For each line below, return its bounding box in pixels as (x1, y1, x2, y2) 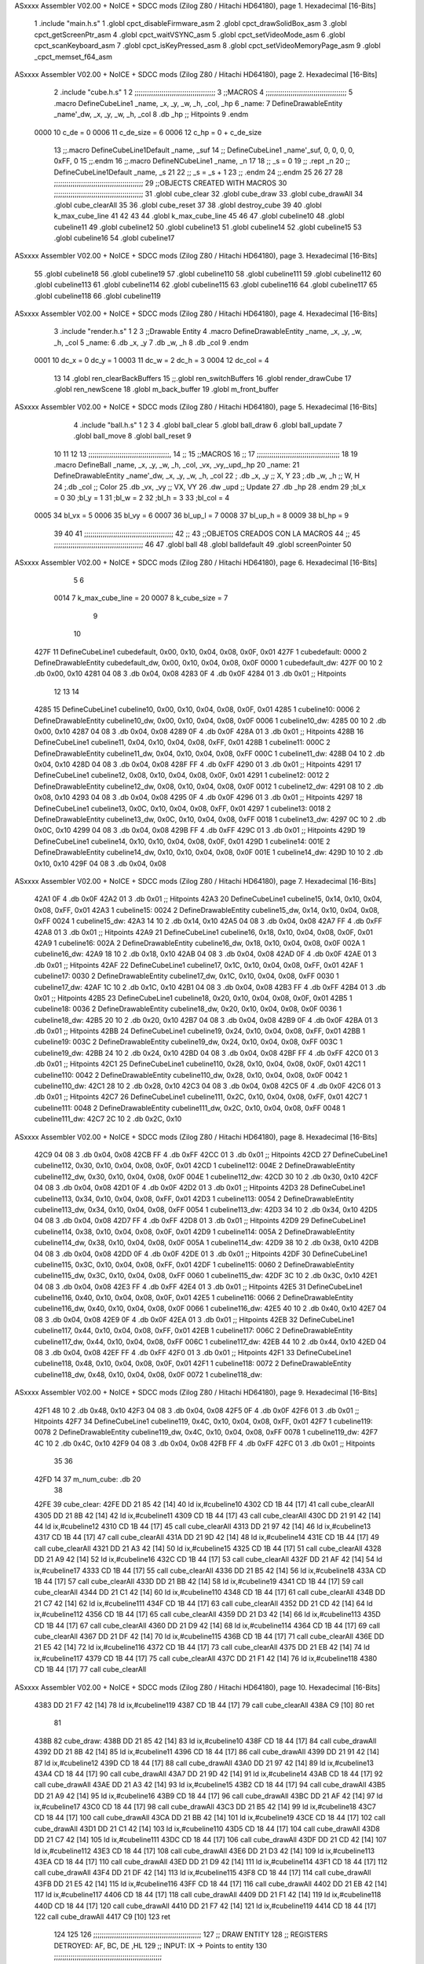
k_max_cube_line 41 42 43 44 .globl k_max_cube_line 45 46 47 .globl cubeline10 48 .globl (53, 211, 345, 221)
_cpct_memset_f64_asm (34, 52, 113, 61)
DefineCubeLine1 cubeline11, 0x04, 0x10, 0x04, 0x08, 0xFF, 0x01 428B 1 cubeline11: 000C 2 (34, 738, 331, 747)
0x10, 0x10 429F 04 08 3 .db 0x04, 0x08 (34, 859, 166, 868)
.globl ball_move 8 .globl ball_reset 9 (73, 431, 192, 441)
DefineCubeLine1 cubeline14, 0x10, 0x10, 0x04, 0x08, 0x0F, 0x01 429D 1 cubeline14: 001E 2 (34, 837, 331, 846)
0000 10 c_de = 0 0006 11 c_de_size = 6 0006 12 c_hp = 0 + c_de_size (34, 127, 262, 137)
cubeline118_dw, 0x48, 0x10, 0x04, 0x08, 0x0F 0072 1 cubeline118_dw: (34, 1369, 263, 1379)
